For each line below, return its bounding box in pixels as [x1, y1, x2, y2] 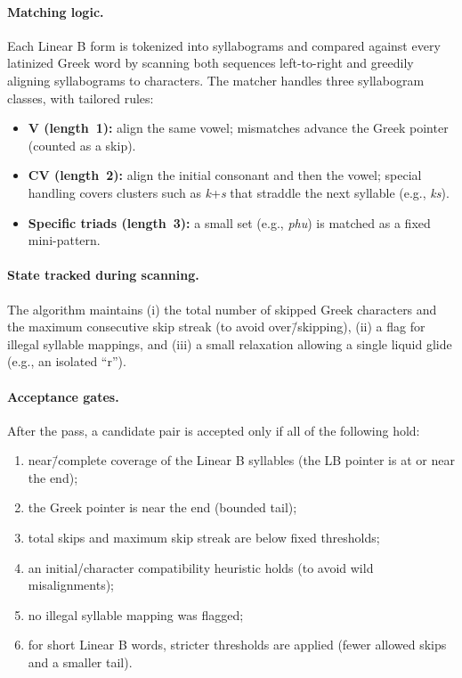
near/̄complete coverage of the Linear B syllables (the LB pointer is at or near [28, 451, 455, 470]
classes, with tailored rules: [7, 88, 154, 107]
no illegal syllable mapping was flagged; [28, 605, 244, 624]
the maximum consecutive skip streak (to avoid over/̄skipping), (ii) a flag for [7, 317, 426, 336]
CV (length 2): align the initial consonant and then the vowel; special [28, 166, 422, 184]
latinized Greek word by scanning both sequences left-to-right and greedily [7, 53, 414, 72]
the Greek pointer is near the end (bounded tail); [28, 498, 297, 517]
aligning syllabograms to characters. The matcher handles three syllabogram [7, 70, 425, 89]
